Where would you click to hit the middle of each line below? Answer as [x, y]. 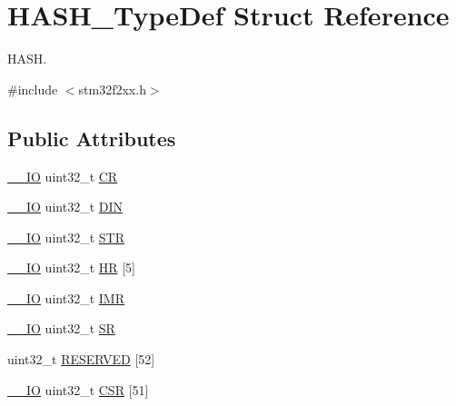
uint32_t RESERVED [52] [81, 359]
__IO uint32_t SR [61, 328]
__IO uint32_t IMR [66, 297]
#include [33, 89]
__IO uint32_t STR [66, 237]
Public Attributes [92, 138]
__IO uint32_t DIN [65, 207]
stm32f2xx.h [112, 89]
